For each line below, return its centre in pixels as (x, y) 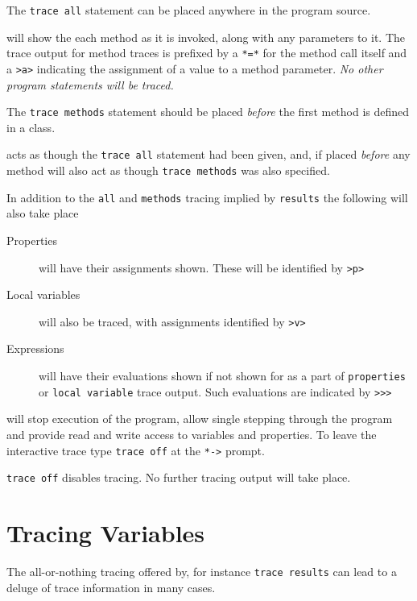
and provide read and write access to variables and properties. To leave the (192, 434)
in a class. (31, 127)
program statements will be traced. (90, 84)
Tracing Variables (106, 533)
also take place (43, 213)
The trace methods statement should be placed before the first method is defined (208, 112)
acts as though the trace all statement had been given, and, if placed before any (208, 154)
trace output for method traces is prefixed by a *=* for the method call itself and (207, 53)
